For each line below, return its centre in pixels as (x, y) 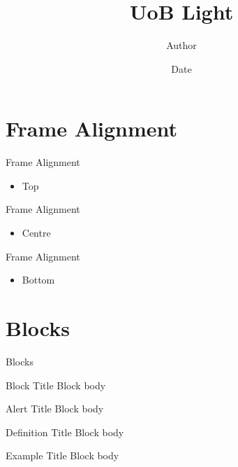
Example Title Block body (62, 455)
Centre (36, 233)
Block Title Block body (56, 385)
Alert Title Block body (55, 409)
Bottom (38, 280)
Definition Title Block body (65, 432)
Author (181, 45)
